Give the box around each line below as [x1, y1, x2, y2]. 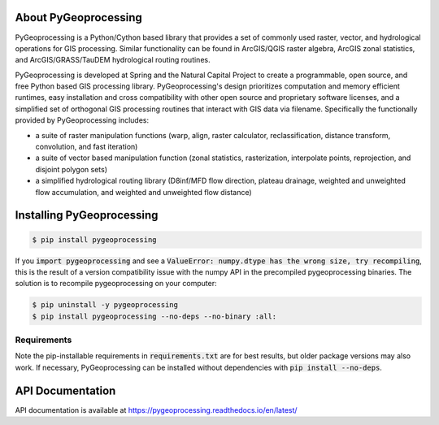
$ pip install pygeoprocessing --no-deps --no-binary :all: [32, 311, 277, 321]
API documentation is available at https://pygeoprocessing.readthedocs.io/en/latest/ [15, 405, 298, 414]
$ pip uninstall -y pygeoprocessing [32, 301, 179, 310]
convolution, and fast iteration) [35, 142, 138, 152]
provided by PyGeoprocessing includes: [15, 115, 150, 125]
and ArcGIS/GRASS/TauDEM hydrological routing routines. [15, 55, 211, 65]
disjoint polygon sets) [35, 164, 108, 174]
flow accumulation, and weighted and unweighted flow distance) [35, 187, 252, 197]
